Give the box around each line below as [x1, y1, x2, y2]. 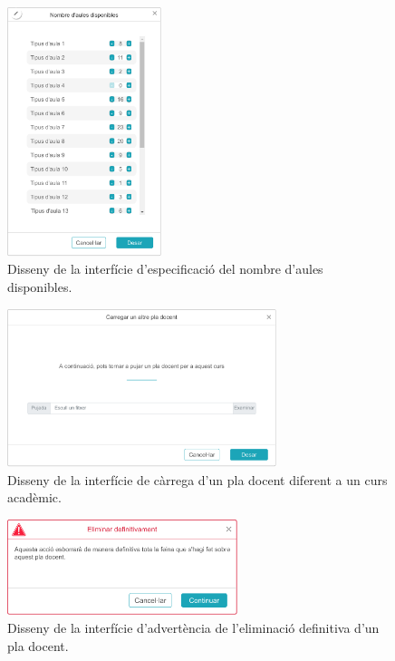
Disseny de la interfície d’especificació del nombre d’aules [7, 259, 323, 278]
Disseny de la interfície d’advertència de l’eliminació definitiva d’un [7, 618, 380, 637]
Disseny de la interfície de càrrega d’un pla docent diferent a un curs [7, 470, 388, 489]
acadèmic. [7, 488, 62, 507]
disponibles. [7, 277, 72, 296]
